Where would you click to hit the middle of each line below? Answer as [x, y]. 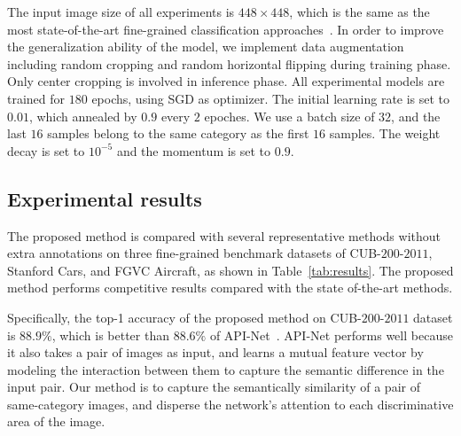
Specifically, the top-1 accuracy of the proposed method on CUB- [184, 317]
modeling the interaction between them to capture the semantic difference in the [226, 369]
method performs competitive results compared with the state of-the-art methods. [230, 288]
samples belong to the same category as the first [178, 133]
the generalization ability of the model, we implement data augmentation [206, 47]
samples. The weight [385, 133]
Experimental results [105, 198]
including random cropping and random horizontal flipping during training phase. [229, 63]
